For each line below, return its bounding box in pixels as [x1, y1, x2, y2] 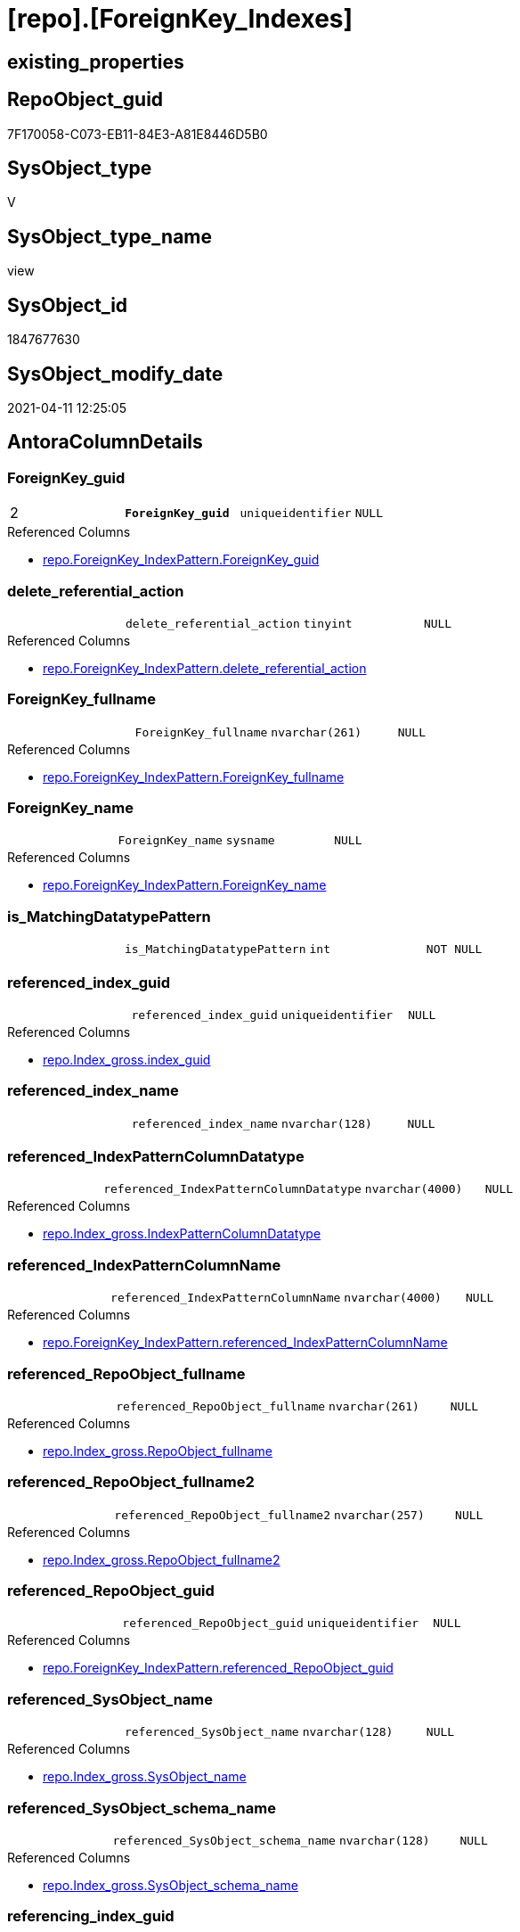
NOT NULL [426, 942, 483, 957]
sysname [225, 834, 275, 848]
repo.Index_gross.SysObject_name [43, 1769, 247, 1785]
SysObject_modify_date [7, 362, 223, 385]
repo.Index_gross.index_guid [43, 1051, 211, 1067]
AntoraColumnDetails [7, 431, 203, 454]
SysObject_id [7, 293, 128, 317]
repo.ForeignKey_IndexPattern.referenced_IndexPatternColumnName [43, 1335, 448, 1351]
